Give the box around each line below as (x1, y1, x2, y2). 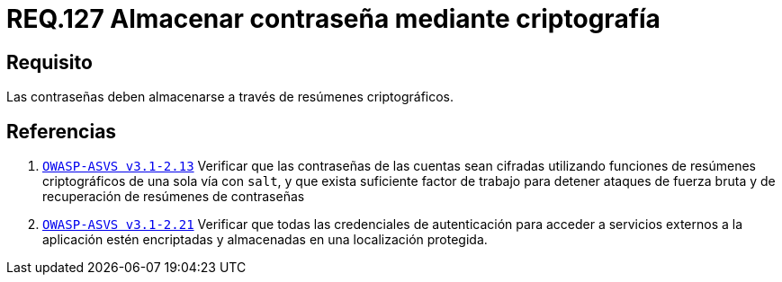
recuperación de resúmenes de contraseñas (42, 189, 305, 205)
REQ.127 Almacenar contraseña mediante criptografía (6, 4, 661, 34)
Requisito (6, 50, 93, 74)
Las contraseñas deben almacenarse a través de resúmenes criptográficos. (6, 89, 454, 105)
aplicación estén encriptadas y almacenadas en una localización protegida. (42, 232, 488, 248)
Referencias (6, 119, 117, 143)
